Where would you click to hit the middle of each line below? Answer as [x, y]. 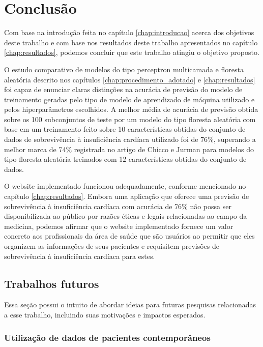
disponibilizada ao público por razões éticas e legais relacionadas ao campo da [126, 216]
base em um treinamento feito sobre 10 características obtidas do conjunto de [125, 129]
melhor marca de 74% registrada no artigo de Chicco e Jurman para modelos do [129, 149]
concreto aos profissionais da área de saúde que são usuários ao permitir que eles [129, 236]
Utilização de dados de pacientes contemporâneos [107, 337]
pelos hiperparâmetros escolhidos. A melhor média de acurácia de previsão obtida [131, 109]
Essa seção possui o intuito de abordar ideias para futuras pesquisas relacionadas [130, 305]
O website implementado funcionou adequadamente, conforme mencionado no [125, 186]
